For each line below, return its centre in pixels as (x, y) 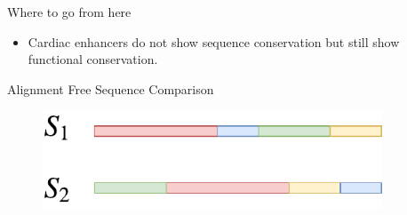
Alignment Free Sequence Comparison (111, 88)
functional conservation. (93, 59)
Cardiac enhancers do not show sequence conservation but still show (214, 41)
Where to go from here (69, 12)
